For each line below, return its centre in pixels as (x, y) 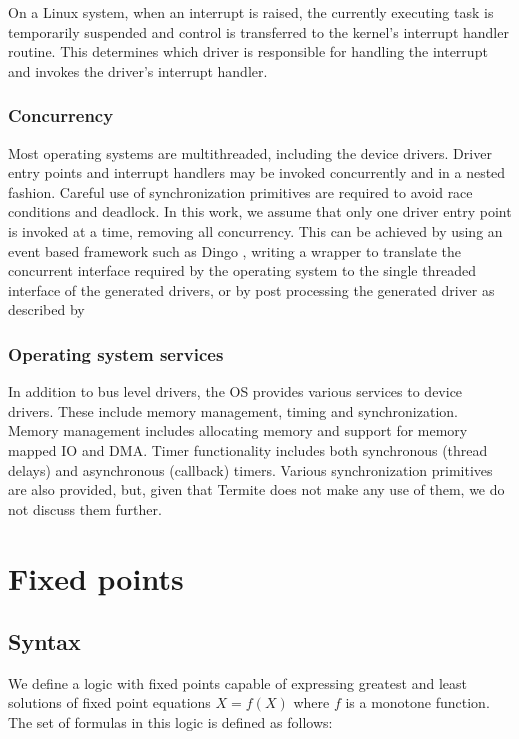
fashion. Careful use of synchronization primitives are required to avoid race (240, 191)
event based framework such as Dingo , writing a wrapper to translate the (235, 250)
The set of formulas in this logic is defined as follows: (170, 722)
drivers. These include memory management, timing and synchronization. (233, 410)
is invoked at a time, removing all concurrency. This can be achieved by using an (255, 230)
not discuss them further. (85, 508)
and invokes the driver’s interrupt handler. (138, 70)
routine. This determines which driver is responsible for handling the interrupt (248, 51)
